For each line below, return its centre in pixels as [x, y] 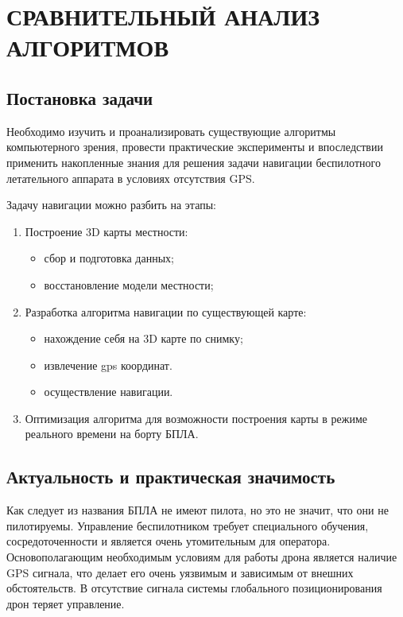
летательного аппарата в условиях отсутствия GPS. [131, 178]
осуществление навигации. [108, 392]
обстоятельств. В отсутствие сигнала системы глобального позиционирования [194, 588]
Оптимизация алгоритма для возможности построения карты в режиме [196, 418]
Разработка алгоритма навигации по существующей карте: [166, 311]
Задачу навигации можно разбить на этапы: [111, 205]
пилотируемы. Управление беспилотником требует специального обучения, [188, 525]
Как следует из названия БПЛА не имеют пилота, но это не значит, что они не [198, 510]
